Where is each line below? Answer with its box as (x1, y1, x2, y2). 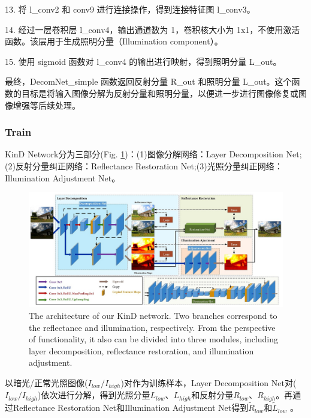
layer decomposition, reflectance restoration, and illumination (29, 344, 254, 357)
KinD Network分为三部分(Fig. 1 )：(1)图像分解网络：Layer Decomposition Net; (5, 148, 302, 160)
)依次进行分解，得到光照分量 (38, 389, 150, 401)
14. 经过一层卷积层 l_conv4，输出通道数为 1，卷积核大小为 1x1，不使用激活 (5, 23, 300, 35)
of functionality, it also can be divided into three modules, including (29, 333, 278, 345)
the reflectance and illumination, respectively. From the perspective (29, 321, 276, 333)
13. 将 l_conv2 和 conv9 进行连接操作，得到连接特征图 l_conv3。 (5, 3, 255, 15)
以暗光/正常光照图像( (5, 377, 88, 389)
